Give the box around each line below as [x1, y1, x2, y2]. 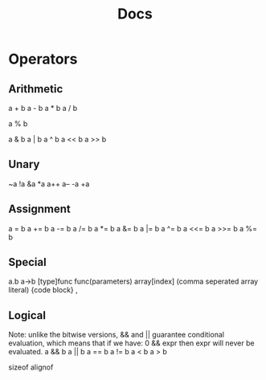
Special [8, 255, 47, 269]
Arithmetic [8, 82, 63, 96]
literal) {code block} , [8, 285, 78, 295]
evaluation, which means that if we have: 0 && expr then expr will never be [8, 338, 255, 348]
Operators [8, 50, 78, 68]
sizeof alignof [8, 362, 54, 372]
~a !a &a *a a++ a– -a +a [8, 178, 90, 189]
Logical [8, 308, 47, 322]
